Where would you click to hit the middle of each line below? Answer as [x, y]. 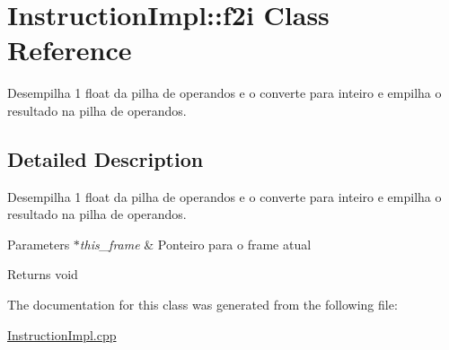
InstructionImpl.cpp [62, 334]
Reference [70, 50]
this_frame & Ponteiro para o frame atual [195, 244]
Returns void [43, 274]
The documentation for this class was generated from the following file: [202, 305]
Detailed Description [106, 158]
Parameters [39, 244]
